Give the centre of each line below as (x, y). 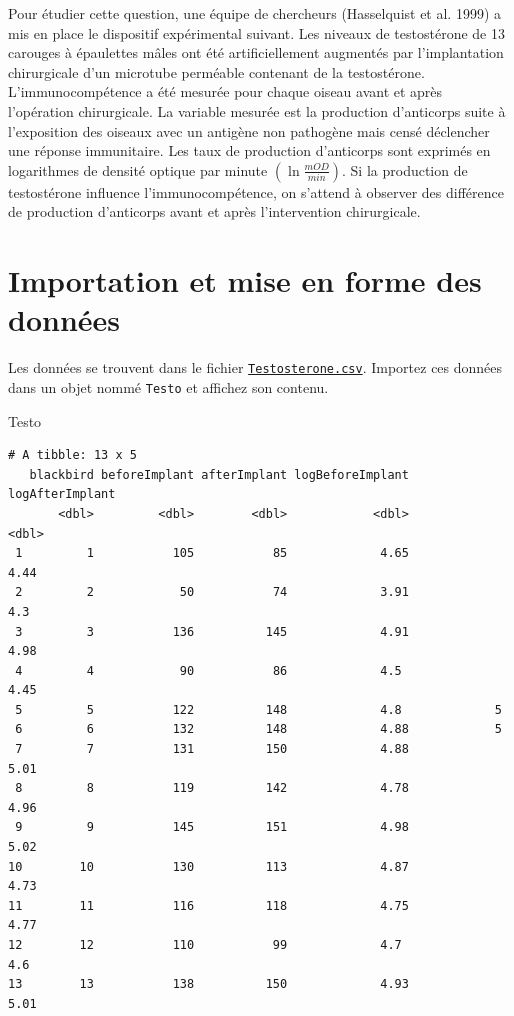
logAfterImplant (62, 494)
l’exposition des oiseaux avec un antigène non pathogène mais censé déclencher (249, 130)
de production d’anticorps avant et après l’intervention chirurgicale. (214, 211)
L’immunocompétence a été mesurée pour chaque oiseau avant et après (225, 91)
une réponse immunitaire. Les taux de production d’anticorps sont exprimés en (249, 150)
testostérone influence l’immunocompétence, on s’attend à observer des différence (256, 191)
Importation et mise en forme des (245, 280)
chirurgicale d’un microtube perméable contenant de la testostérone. (216, 71)
